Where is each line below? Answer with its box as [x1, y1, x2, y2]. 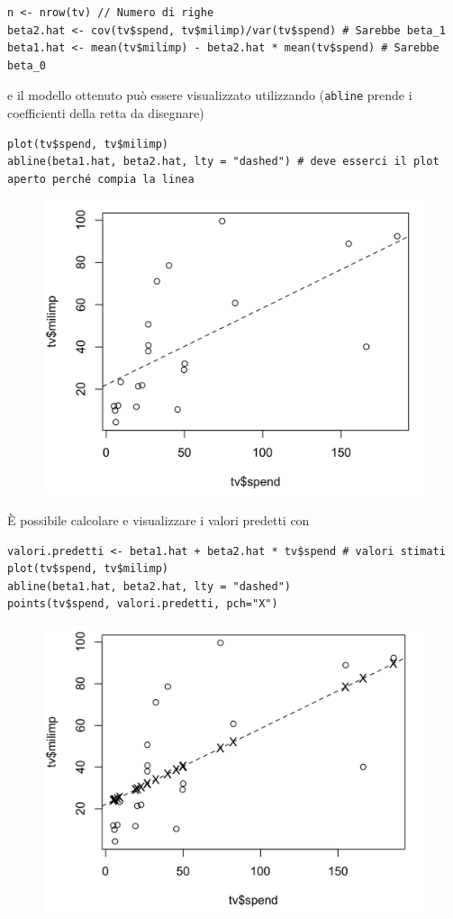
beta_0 [7, 59, 46, 72]
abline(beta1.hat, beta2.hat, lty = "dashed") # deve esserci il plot [7, 155, 439, 168]
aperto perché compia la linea [7, 172, 195, 186]
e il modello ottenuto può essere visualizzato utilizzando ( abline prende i [7, 86, 412, 105]
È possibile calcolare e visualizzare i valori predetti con [7, 511, 310, 530]
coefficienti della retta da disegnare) [7, 104, 204, 123]
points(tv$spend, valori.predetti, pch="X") [7, 597, 278, 611]
